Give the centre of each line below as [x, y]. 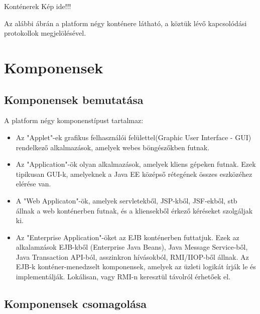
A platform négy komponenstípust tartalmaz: [74, 120]
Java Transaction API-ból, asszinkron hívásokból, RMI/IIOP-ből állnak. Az [132, 256]
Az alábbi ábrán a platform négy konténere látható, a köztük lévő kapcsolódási [125, 23]
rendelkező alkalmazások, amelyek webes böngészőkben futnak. [113, 147]
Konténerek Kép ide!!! [38, 6]
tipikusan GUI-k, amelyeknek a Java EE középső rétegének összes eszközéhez [134, 174]
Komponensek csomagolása [75, 304]
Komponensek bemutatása [74, 99]
